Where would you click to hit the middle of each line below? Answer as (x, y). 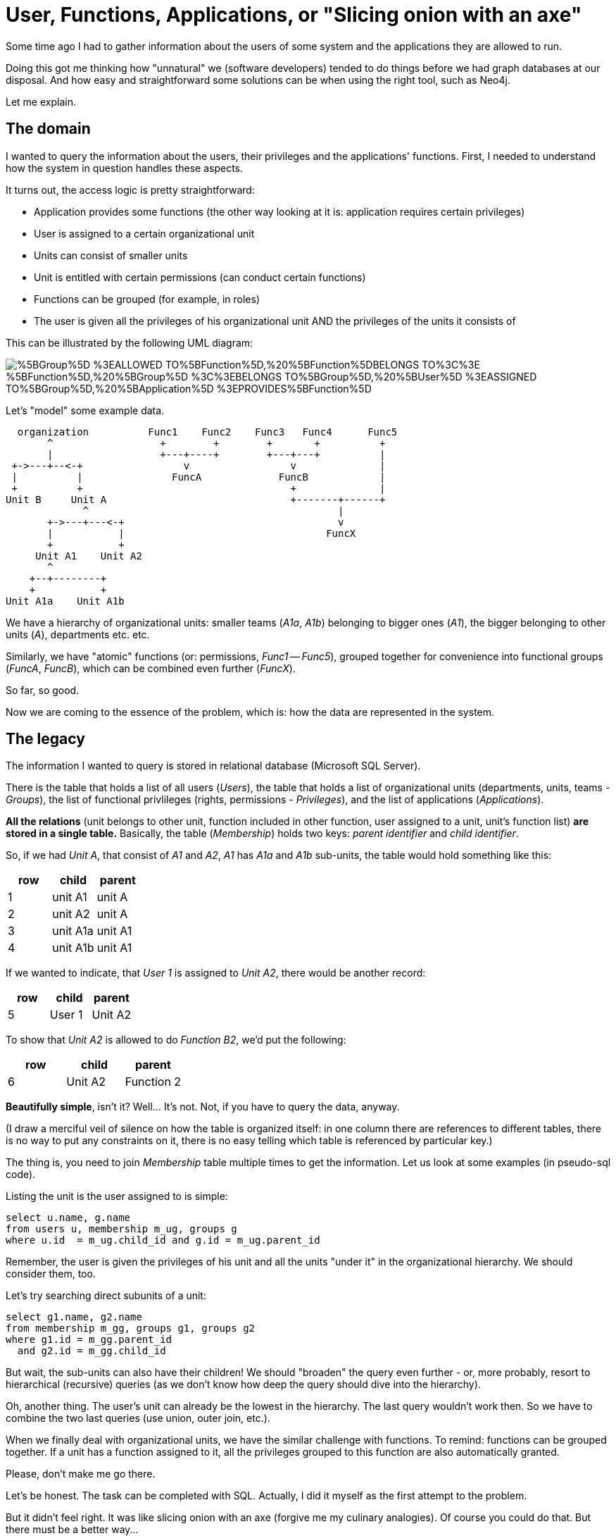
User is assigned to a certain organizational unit (144, 233)
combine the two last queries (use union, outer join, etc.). (138, 1418)
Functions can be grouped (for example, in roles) (147, 299)
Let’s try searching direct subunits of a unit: (106, 1296)
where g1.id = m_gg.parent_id (89, 1340)
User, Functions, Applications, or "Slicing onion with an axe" (294, 15)
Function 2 (153, 1082)
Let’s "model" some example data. (85, 410)
